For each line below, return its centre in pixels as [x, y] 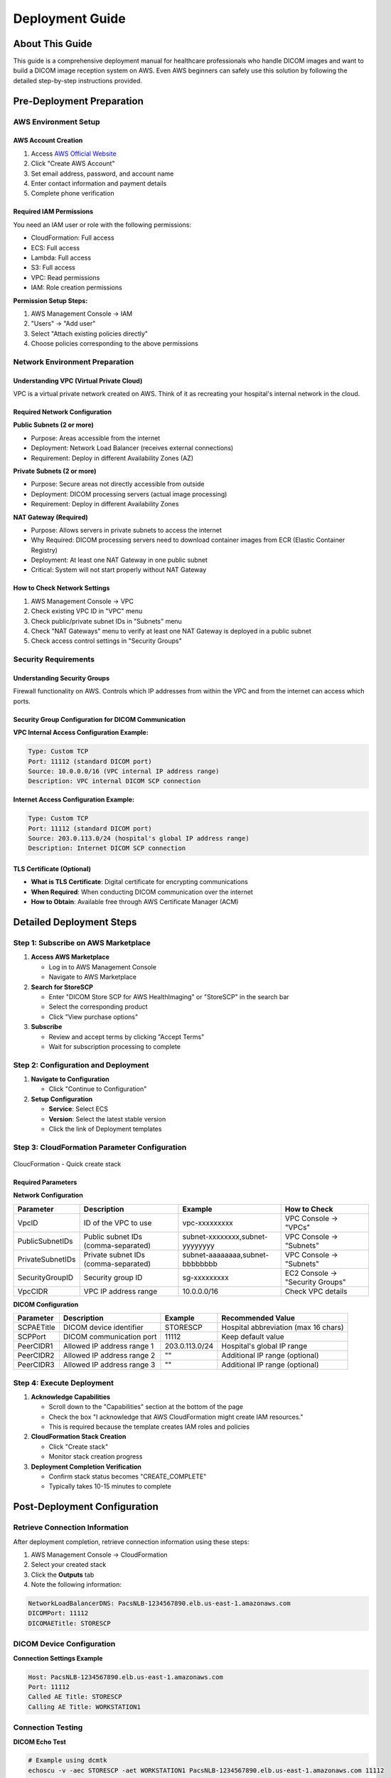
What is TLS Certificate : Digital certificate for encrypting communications [139, 882]
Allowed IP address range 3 [109, 1365]
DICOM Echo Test [40, 1742]
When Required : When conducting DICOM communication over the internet [142, 892]
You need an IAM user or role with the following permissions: [102, 225]
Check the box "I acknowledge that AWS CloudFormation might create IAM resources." [176, 1417]
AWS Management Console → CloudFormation [99, 1555]
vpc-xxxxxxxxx [208, 1223]
